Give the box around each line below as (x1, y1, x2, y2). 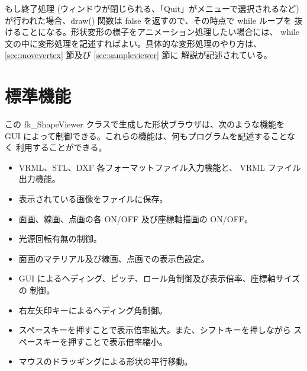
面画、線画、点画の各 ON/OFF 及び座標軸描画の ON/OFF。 (18, 212, 253, 225)
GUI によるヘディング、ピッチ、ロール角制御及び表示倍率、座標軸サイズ (18, 272, 300, 284)
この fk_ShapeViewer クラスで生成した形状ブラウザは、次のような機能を (5, 118, 285, 130)
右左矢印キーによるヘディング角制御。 (18, 303, 167, 316)
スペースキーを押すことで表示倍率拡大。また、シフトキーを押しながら (18, 324, 291, 336)
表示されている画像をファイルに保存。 (18, 193, 168, 205)
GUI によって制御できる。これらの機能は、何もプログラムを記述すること (5, 129, 287, 142)
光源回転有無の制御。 (18, 232, 102, 245)
